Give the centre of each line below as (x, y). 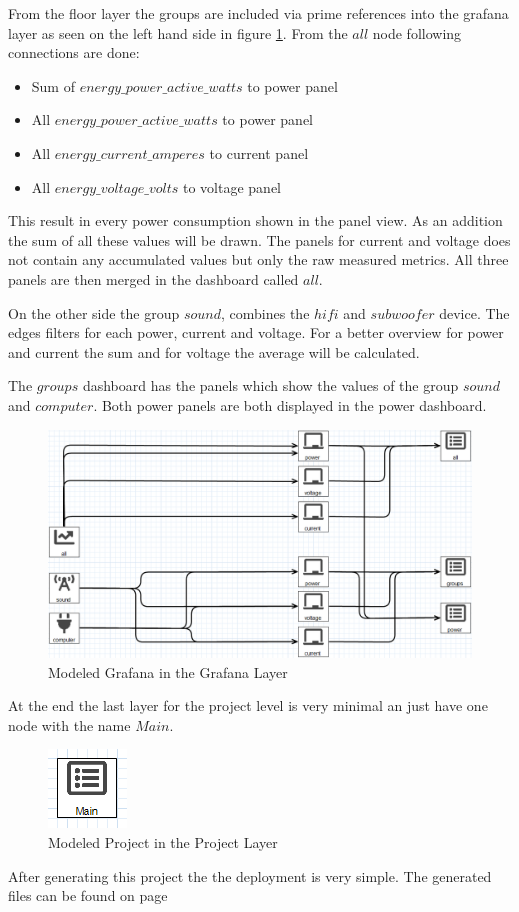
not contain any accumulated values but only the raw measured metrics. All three (258, 259)
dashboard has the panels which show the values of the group (270, 385)
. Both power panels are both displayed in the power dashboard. (290, 404)
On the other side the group (94, 312)
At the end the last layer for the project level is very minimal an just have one (248, 705)
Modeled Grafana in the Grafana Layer (168, 671)
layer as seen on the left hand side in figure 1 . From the (178, 32)
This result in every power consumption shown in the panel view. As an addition (255, 220)
